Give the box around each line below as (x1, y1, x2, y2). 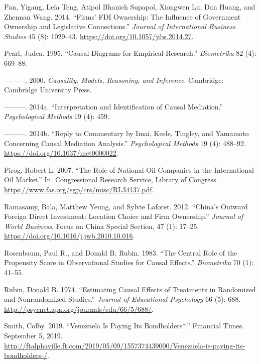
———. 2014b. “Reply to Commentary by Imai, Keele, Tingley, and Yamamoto (4, 128, 249, 138)
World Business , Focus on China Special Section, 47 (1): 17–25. (4, 220, 199, 231)
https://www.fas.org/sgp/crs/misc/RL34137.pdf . (4, 184, 154, 194)
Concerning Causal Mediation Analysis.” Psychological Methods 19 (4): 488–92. (4, 138, 246, 148)
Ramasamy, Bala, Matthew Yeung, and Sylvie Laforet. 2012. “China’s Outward (4, 201, 248, 211)
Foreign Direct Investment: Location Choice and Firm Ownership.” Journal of (4, 211, 243, 221)
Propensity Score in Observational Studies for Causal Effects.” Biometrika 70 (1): (4, 257, 254, 268)
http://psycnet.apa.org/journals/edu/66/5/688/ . (4, 303, 154, 314)
